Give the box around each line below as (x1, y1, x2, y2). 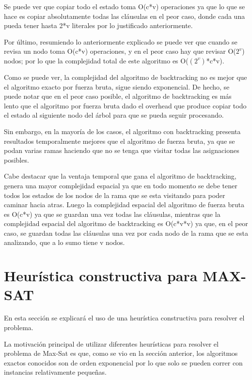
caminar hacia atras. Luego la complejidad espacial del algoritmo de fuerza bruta (4, 199, 244, 210)
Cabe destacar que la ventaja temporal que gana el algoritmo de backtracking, (4, 171, 236, 181)
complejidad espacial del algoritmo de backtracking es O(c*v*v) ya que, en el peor (4, 218, 248, 228)
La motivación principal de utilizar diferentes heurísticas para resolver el (4, 338, 219, 349)
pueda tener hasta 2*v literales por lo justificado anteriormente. (4, 20, 193, 30)
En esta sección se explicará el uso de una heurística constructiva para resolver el (4, 313, 245, 323)
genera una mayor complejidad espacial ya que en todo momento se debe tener (4, 180, 237, 190)
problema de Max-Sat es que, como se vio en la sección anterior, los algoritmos (4, 348, 238, 358)
